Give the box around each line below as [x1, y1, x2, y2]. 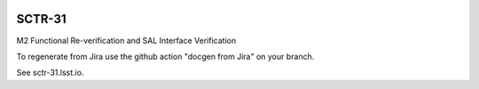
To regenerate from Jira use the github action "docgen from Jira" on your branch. [16, 51, 315, 62]
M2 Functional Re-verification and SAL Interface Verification [16, 35, 237, 46]
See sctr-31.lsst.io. [16, 67, 84, 78]
